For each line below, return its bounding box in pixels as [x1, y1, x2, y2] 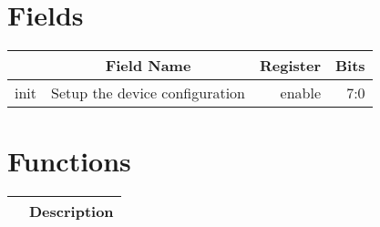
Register [260, 55, 321, 77]
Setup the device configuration [51, 82, 245, 104]
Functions [7, 142, 131, 180]
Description [29, 201, 114, 222]
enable [280, 82, 321, 104]
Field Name [105, 55, 191, 77]
